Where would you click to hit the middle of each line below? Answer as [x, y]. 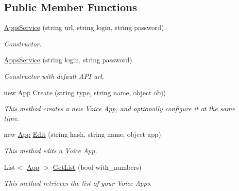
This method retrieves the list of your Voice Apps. [78, 183]
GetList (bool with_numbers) [97, 167]
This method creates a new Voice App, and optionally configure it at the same [119, 109]
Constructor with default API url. [54, 76]
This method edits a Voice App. [51, 150]
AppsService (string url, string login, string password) [84, 27]
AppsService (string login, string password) [68, 60]
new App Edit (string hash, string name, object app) [83, 134]
